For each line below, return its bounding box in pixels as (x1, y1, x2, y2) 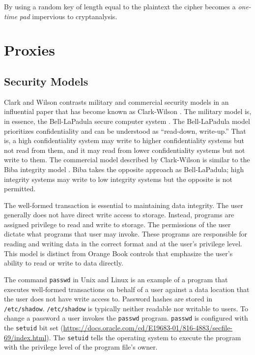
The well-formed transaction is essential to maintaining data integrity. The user (4, 200, 243, 210)
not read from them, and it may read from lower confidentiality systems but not (4, 145, 245, 155)
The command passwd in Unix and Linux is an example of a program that (4, 274, 228, 284)
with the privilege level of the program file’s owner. (4, 342, 158, 352)
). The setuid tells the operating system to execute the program (46, 332, 241, 342)
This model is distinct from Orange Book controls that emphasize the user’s (4, 248, 233, 258)
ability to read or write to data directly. (4, 258, 123, 268)
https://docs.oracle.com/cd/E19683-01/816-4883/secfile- (63, 323, 233, 333)
